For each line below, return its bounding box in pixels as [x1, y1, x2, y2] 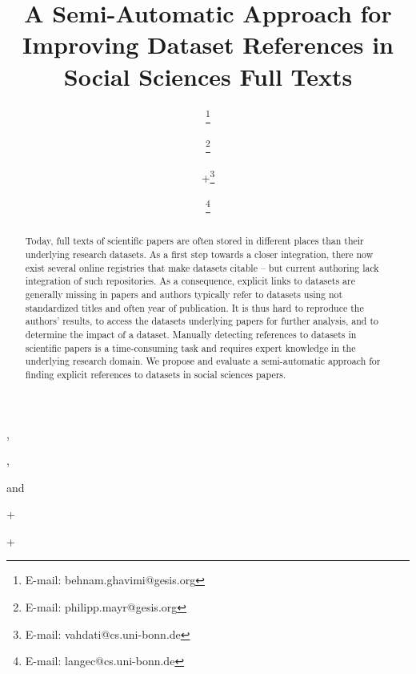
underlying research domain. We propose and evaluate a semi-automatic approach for [25, 354, 381, 368]
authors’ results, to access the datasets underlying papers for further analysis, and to [25, 314, 378, 328]
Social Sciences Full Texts [63, 59, 353, 92]
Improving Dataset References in [22, 28, 394, 61]
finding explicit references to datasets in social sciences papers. [25, 367, 286, 381]
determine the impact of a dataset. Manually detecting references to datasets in [25, 327, 357, 341]
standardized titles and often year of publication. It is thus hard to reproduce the [25, 301, 364, 314]
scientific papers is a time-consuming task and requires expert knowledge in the [25, 341, 356, 354]
